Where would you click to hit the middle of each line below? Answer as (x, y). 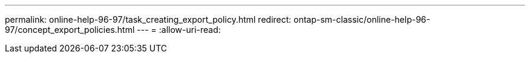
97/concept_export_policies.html (70, 30)
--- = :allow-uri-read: (179, 30)
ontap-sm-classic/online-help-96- (362, 19)
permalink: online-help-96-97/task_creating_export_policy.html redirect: (148, 19)
